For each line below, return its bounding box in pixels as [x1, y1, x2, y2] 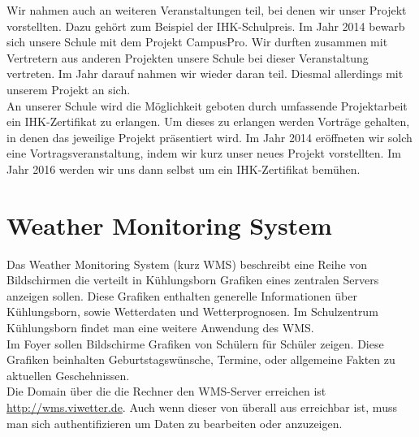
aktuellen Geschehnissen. [6, 366, 130, 383]
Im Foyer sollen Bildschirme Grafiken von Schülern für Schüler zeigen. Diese [6, 335, 384, 352]
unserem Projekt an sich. [6, 80, 131, 97]
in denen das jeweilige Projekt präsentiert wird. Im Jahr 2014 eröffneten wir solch [6, 128, 413, 145]
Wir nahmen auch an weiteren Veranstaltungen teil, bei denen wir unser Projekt [6, 2, 407, 18]
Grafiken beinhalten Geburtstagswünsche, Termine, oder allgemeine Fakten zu [6, 351, 395, 368]
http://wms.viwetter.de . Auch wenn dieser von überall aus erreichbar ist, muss [6, 399, 397, 415]
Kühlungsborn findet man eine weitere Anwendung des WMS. [6, 319, 314, 336]
